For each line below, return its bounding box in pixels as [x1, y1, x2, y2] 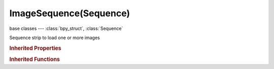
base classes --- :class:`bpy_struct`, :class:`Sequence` [9, 25, 123, 31]
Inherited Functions [9, 56, 60, 63]
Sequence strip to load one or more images [9, 34, 100, 41]
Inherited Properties [9, 45, 62, 52]
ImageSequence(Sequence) [9, 8, 130, 19]
